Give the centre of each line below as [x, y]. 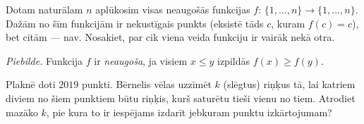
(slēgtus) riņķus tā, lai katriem [289, 84]
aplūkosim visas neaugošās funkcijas [173, 9]
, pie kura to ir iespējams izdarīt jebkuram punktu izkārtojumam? [189, 112]
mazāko [22, 112]
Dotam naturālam [44, 9]
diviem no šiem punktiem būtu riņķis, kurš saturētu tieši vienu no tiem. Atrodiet [181, 98]
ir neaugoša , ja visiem [141, 60]
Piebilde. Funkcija [44, 60]
